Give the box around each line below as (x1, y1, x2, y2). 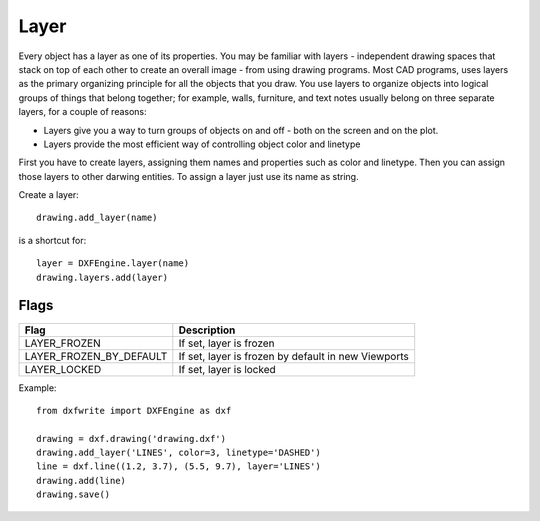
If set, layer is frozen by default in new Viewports (178, 349, 410, 363)
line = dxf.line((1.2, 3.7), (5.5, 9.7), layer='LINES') (36, 461, 322, 472)
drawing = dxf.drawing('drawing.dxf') (36, 433, 227, 444)
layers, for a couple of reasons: (18, 106, 147, 118)
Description (178, 323, 236, 337)
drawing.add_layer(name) (36, 212, 158, 224)
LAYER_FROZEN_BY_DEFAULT (24, 349, 168, 363)
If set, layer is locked (178, 362, 277, 376)
